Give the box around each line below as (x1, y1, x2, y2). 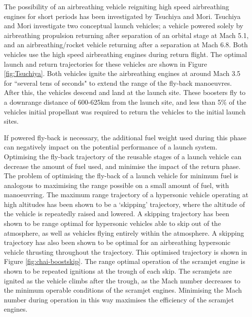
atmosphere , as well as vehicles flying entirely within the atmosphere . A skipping (4, 227, 244, 238)
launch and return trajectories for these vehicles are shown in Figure (4, 58, 207, 69)
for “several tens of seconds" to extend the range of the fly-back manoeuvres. (4, 77, 232, 88)
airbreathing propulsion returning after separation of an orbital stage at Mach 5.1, (4, 30, 249, 40)
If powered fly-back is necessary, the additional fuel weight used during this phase (4, 132, 247, 142)
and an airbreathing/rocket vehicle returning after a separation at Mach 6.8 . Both (4, 39, 248, 50)
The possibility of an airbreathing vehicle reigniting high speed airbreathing (4, 1, 229, 11)
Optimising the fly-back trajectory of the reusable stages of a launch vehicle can (4, 151, 242, 161)
